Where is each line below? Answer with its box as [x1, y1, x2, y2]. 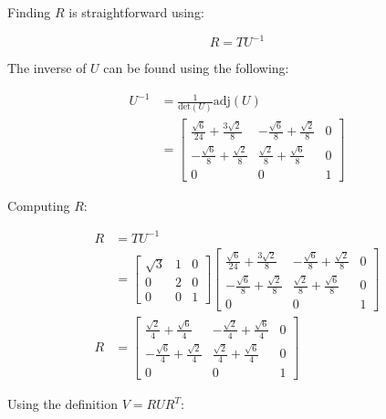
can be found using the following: [103, 58, 289, 78]
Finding [7, 3, 51, 21]
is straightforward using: [68, 3, 204, 21]
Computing [7, 195, 70, 215]
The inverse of [7, 58, 87, 78]
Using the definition [7, 394, 119, 414]
